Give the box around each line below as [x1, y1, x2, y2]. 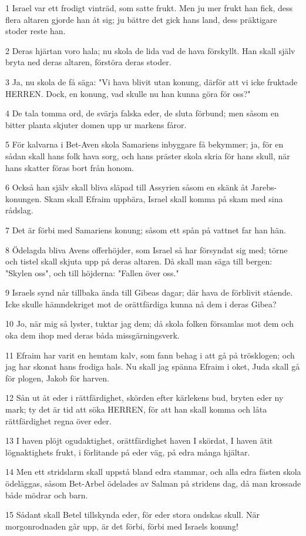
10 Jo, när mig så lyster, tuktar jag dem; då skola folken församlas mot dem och [5, 317, 294, 330]
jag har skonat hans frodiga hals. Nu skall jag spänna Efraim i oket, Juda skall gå [5, 360, 300, 373]
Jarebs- [251, 181, 277, 193]
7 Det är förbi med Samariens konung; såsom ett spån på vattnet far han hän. [5, 223, 286, 236]
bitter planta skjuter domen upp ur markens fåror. [5, 118, 187, 130]
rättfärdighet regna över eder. [5, 414, 112, 427]
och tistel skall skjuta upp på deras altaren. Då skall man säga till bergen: [5, 255, 273, 267]
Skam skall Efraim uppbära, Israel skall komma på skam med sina [44, 192, 283, 205]
